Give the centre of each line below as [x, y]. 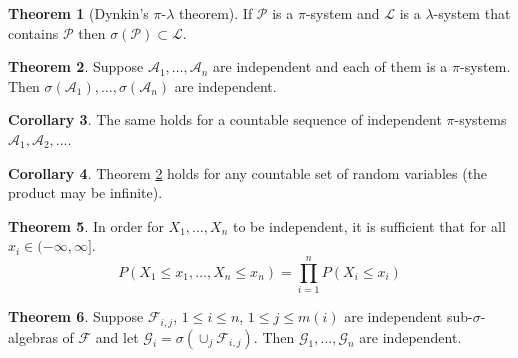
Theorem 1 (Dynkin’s [78, 13]
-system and [342, 13]
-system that [472, 13]
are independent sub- [408, 316]
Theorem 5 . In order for [86, 225]
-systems [480, 119]
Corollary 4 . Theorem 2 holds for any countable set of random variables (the [248, 172]
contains [33, 32]
